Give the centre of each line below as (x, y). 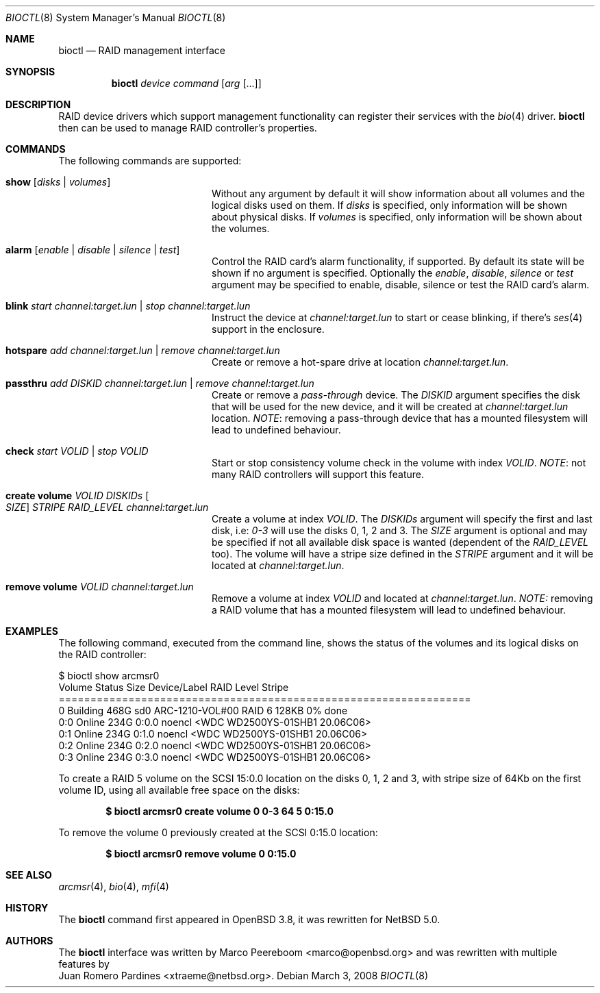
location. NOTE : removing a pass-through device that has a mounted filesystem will (400, 418)
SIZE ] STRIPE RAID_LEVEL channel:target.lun (107, 507)
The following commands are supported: (150, 161)
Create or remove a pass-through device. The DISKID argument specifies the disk (396, 395)
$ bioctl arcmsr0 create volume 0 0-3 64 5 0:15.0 (220, 811)
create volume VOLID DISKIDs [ (77, 495)
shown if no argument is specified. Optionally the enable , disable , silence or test (393, 273)
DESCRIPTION (38, 104)
